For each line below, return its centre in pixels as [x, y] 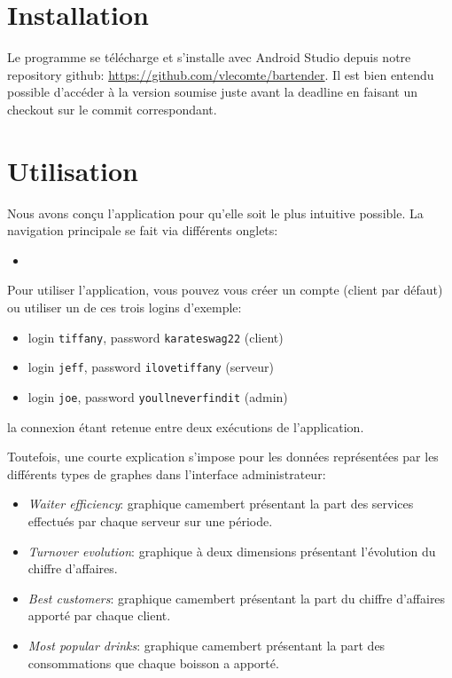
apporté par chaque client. [99, 615]
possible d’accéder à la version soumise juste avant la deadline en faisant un [212, 92]
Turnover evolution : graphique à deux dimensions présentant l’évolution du [232, 551]
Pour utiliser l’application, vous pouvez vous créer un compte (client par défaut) [225, 290]
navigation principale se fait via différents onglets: [143, 230]
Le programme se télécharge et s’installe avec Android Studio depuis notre [209, 57]
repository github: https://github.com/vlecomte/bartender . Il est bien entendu [221, 74]
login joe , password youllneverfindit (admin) [158, 396]
